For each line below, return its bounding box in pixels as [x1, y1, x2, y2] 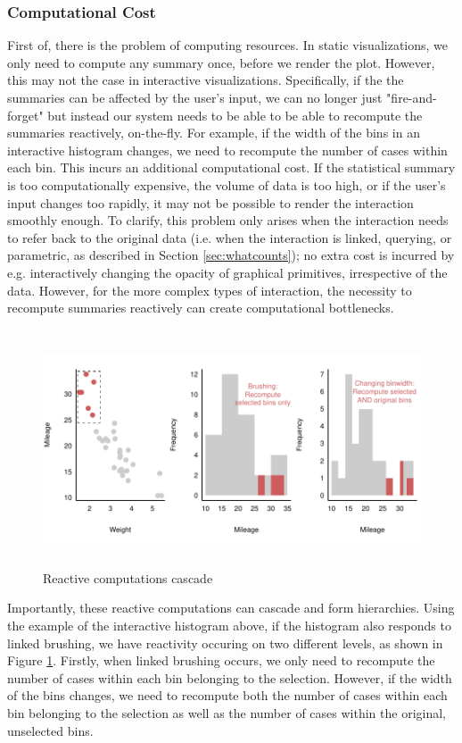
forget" [7, 105, 44, 124]
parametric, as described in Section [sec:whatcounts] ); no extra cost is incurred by [7, 246, 455, 264]
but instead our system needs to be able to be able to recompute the [47, 105, 423, 124]
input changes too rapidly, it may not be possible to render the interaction [7, 193, 414, 212]
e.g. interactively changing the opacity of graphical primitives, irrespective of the [7, 263, 448, 281]
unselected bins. [7, 721, 94, 739]
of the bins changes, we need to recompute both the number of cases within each [7, 686, 448, 705]
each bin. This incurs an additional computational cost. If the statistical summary [7, 158, 456, 177]
